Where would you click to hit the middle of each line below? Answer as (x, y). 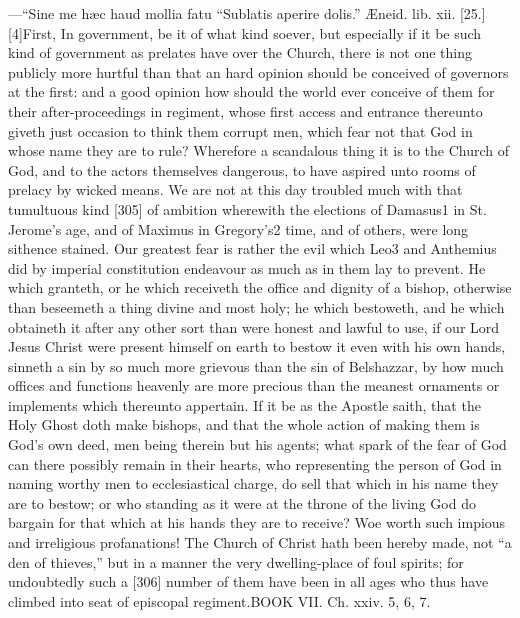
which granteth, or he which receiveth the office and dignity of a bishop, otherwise (260, 287)
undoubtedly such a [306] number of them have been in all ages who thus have (248, 581)
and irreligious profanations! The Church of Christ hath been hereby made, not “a (260, 542)
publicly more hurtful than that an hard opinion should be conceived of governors (258, 71)
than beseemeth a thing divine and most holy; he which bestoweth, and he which (256, 306)
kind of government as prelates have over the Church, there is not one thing (240, 52)
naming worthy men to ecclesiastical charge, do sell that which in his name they (253, 483)
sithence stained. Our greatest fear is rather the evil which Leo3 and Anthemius (252, 248)
